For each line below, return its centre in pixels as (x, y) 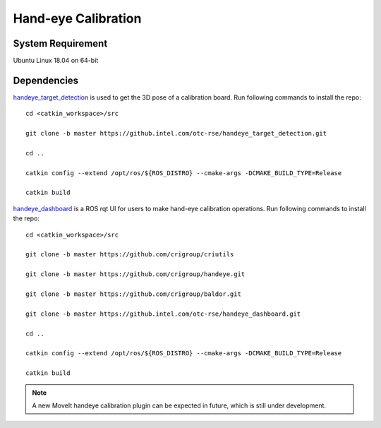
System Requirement (60, 43)
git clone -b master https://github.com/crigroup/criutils (130, 255)
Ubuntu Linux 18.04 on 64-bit (56, 61)
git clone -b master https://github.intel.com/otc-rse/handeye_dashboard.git (163, 314)
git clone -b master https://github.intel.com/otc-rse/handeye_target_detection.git (176, 133)
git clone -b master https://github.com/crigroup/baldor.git (133, 294)
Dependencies (46, 80)
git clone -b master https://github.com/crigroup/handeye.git (135, 274)
